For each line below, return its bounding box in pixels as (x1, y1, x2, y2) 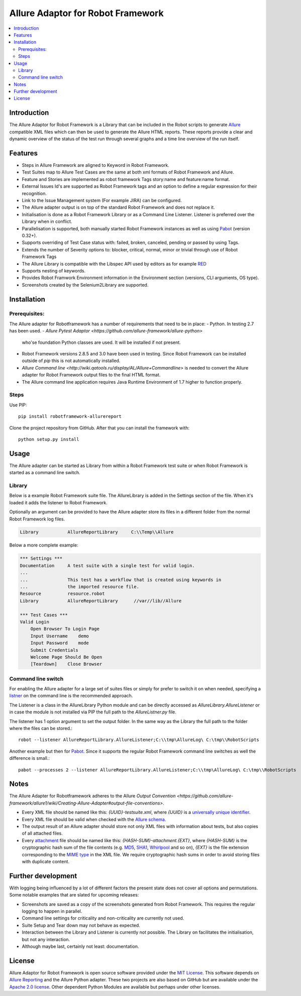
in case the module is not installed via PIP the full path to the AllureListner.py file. (9, 709, 177, 715)
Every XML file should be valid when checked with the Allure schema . (22, 816, 166, 822)
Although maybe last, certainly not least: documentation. (22, 943, 139, 950)
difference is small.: (9, 755, 50, 761)
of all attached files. (22, 830, 63, 837)
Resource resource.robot (20, 591, 105, 597)
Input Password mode (30, 640, 89, 646)
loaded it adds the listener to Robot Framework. (9, 499, 108, 505)
